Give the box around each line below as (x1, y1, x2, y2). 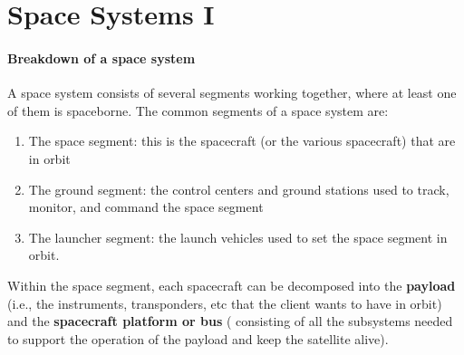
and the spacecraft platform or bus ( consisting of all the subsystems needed (7, 312, 453, 331)
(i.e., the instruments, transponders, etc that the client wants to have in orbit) (7, 293, 442, 312)
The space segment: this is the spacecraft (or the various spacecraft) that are (28, 131, 456, 150)
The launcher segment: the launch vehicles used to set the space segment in (28, 227, 448, 246)
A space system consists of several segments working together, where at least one (7, 83, 457, 102)
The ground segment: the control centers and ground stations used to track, (28, 179, 449, 198)
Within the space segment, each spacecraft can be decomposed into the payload (7, 275, 456, 294)
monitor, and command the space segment (28, 197, 264, 216)
